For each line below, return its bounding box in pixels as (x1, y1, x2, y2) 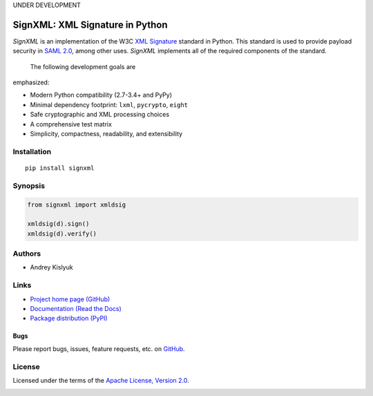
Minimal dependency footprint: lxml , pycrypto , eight (30, 100, 189, 109)
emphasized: (12, 78, 50, 86)
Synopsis (12, 180, 45, 190)
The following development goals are (30, 62, 136, 70)
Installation (12, 147, 52, 156)
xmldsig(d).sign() (27, 220, 90, 228)
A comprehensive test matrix (30, 120, 112, 128)
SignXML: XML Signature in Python (12, 19, 169, 30)
